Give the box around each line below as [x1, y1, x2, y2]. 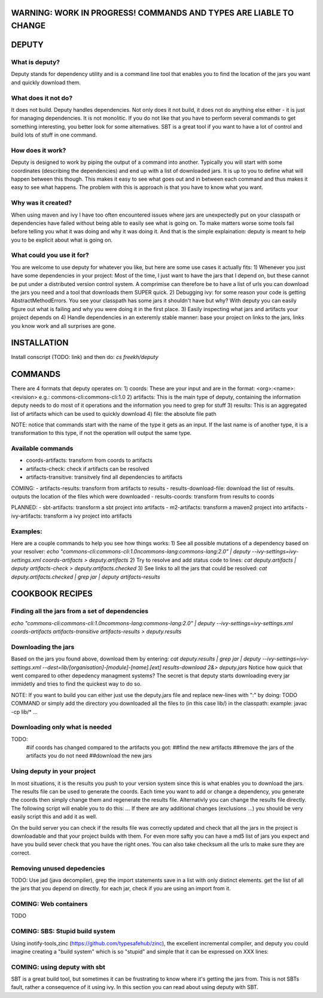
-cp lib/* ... [11, 708, 38, 715]
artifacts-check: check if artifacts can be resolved [26, 465, 150, 472]
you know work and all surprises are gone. [11, 322, 116, 329]
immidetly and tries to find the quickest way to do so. [11, 680, 142, 687]
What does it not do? [11, 93, 73, 102]
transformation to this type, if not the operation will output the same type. [11, 430, 192, 437]
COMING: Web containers [11, 900, 88, 908]
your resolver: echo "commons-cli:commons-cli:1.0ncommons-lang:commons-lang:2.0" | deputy [11, 548, 251, 555]
